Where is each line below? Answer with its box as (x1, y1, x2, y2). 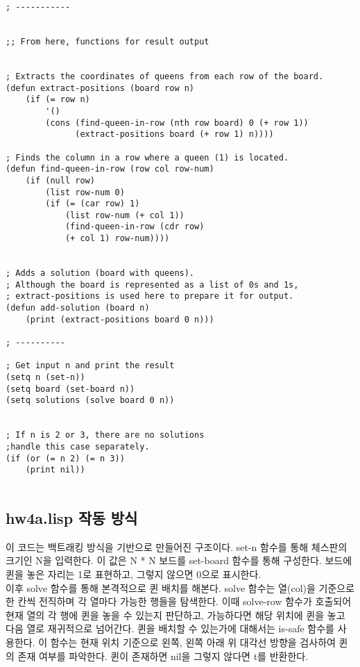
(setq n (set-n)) (6, 372, 85, 382)
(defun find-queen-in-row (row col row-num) (6, 164, 214, 174)
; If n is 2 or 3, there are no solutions (6, 430, 205, 440)
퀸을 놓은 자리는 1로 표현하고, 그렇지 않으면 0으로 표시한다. (6, 566, 262, 581)
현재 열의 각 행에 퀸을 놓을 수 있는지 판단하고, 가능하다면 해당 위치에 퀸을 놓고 (6, 607, 345, 622)
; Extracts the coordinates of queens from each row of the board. (6, 71, 324, 81)
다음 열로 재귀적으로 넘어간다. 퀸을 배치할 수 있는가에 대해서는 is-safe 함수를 (6, 621, 334, 636)
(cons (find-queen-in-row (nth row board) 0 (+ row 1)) (45, 117, 309, 128)
